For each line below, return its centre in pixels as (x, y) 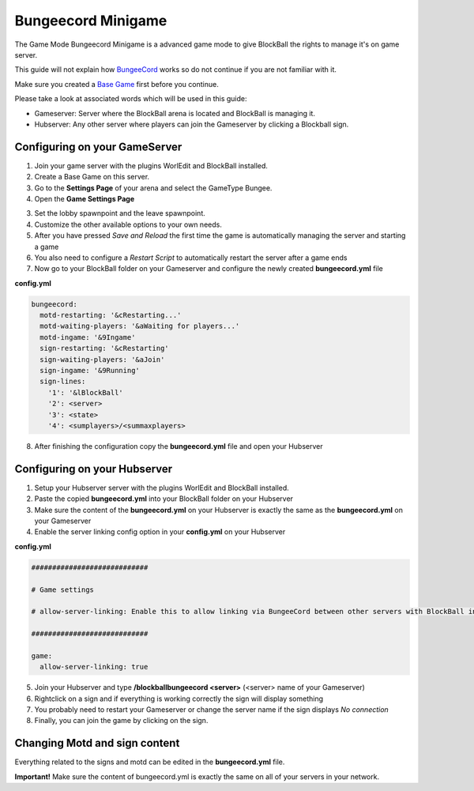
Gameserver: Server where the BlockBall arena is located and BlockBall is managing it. (175, 113)
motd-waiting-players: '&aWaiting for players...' (140, 326)
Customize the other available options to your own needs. (128, 224)
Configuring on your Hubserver (94, 469)
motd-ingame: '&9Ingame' (88, 337)
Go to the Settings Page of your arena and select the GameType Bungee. (153, 188)
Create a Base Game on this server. (92, 177)
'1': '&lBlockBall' (86, 392)
